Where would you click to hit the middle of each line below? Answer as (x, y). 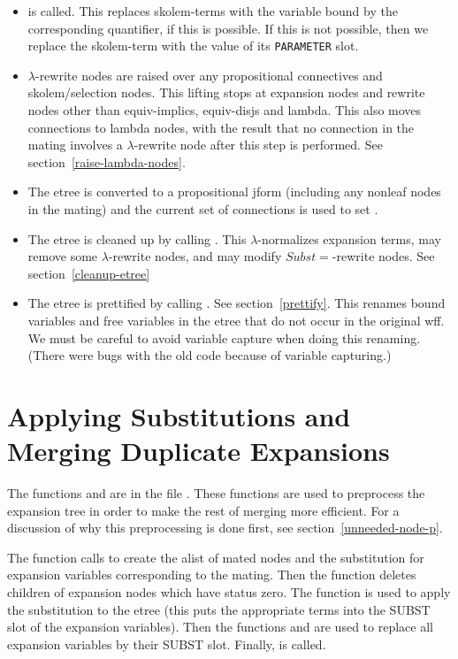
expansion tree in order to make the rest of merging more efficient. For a (203, 510)
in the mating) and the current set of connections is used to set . (203, 209)
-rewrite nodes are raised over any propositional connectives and (209, 75)
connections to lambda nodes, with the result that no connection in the (221, 127)
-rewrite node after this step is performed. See (258, 145)
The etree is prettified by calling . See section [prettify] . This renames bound (237, 303)
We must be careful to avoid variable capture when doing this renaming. (224, 337)
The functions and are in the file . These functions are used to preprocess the (216, 493)
